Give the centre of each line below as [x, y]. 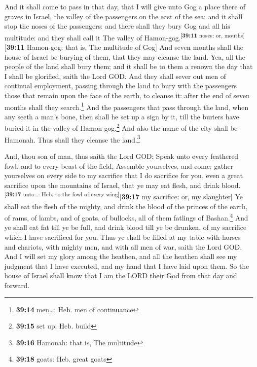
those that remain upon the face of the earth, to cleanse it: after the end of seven [127, 95]
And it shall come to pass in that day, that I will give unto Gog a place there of [125, 6]
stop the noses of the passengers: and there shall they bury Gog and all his [117, 26]
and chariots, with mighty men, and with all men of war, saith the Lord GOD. [123, 246]
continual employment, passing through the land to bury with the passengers [121, 86]
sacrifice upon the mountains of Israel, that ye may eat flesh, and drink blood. [123, 185]
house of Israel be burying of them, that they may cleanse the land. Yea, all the [125, 56]
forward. [17, 285]
